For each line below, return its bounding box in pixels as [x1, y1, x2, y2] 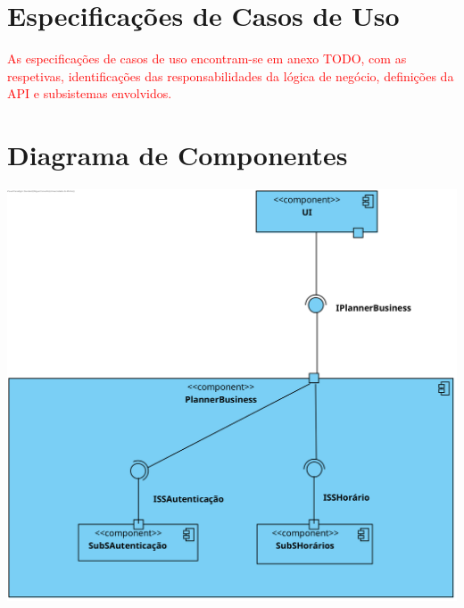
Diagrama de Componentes [7, 137, 348, 173]
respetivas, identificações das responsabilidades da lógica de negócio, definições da [7, 66, 454, 85]
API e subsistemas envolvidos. [7, 84, 172, 103]
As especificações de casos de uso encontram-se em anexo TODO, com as [7, 49, 407, 68]
